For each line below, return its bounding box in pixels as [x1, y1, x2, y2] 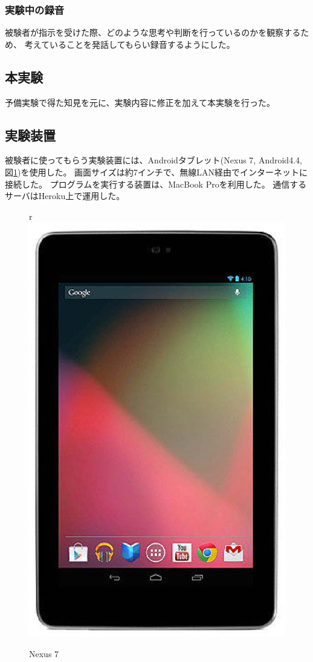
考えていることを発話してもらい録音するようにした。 [24, 38, 235, 50]
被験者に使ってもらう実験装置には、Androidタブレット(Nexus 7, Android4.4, [5, 154, 302, 166]
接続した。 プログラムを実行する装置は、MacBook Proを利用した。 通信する [5, 177, 307, 190]
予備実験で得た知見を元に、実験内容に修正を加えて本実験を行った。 [5, 96, 275, 108]
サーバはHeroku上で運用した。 [5, 189, 125, 202]
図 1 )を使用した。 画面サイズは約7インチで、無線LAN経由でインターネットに [5, 166, 308, 178]
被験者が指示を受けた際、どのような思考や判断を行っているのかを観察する [5, 26, 301, 39]
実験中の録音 [5, 2, 65, 17]
